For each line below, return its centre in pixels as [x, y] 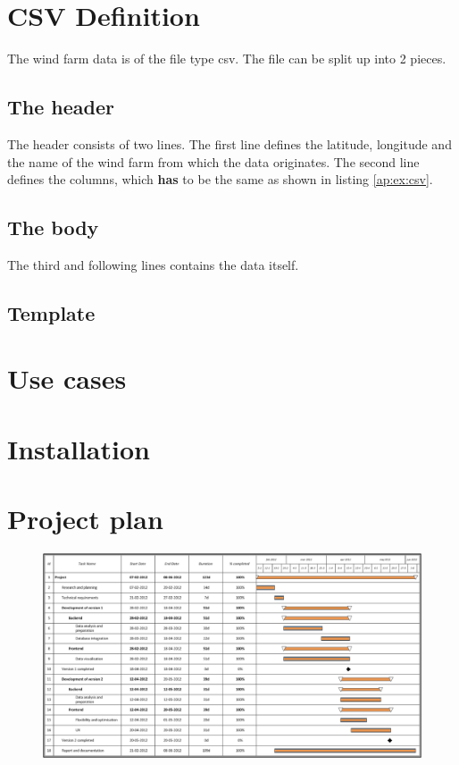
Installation [79, 448]
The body [53, 227]
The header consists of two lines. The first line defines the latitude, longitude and [229, 143]
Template [51, 312]
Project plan [85, 519]
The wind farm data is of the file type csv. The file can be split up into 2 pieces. [227, 59]
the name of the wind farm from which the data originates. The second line [213, 161]
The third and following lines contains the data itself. [153, 264]
